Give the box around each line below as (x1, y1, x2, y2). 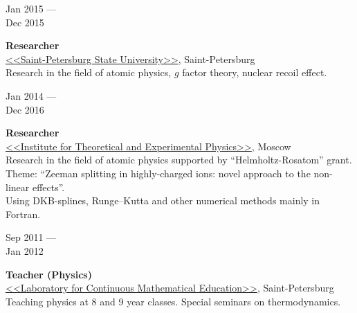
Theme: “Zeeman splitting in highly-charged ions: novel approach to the (6, 166, 311, 180)
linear (6, 179, 30, 194)
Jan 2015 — (6, 1, 57, 15)
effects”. (32, 179, 65, 194)
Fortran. (6, 206, 41, 221)
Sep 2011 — (6, 230, 57, 244)
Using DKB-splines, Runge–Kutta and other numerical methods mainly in (6, 193, 320, 208)
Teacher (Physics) (6, 267, 92, 281)
